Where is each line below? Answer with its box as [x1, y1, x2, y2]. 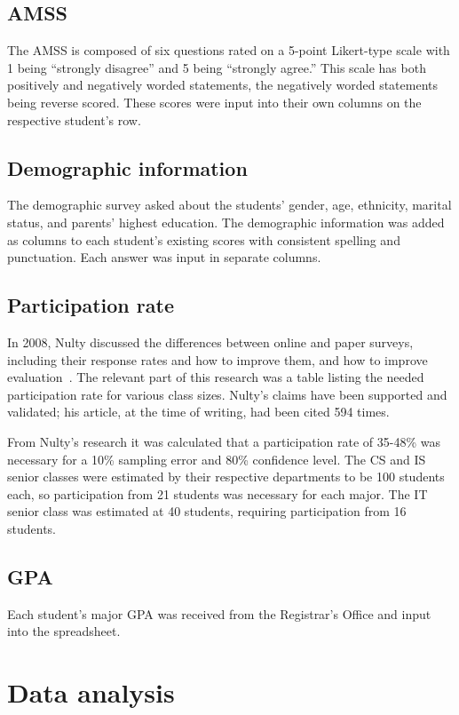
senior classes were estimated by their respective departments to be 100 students [7, 467, 445, 486]
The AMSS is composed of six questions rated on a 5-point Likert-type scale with [7, 41, 450, 60]
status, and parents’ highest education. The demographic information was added [7, 212, 445, 231]
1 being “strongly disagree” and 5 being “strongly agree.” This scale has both [7, 58, 426, 76]
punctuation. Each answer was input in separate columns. [7, 248, 321, 266]
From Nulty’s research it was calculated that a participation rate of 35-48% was [7, 432, 440, 450]
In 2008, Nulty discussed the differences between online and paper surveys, [7, 332, 414, 351]
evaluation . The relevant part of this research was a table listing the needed [7, 368, 424, 386]
